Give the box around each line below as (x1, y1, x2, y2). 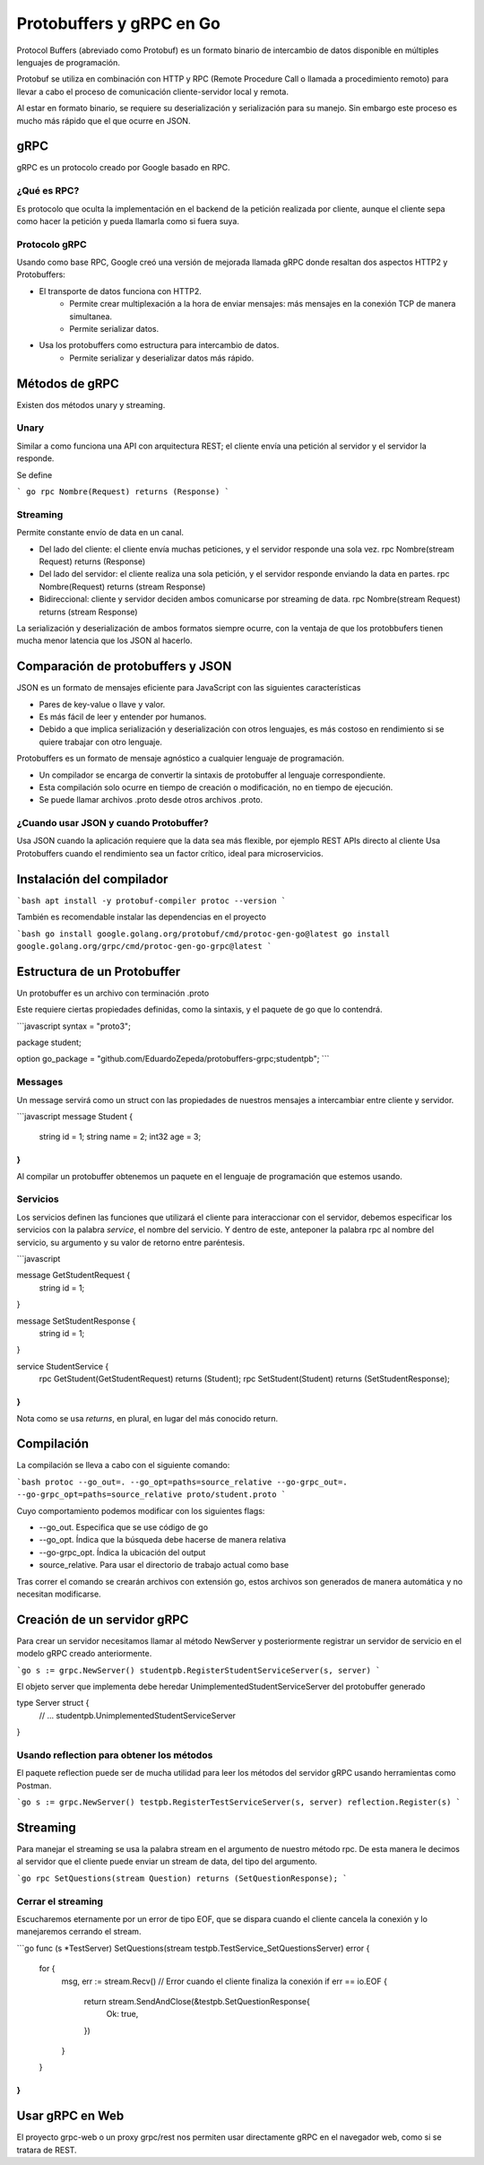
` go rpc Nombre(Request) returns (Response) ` (16, 487, 230, 497)
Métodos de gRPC (16, 376, 120, 391)
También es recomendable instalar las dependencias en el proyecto (16, 911, 266, 923)
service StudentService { (16, 1361, 109, 1371)
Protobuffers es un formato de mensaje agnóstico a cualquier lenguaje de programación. (16, 753, 345, 764)
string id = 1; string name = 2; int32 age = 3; (39, 1131, 202, 1143)
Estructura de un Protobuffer (16, 964, 181, 979)
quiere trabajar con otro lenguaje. (39, 736, 163, 747)
